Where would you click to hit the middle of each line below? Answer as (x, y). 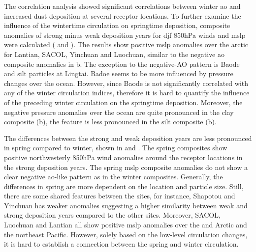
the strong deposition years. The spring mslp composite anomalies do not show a (126, 167)
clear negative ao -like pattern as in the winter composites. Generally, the (113, 177)
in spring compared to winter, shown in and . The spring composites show (116, 148)
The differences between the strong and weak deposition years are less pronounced (128, 138)
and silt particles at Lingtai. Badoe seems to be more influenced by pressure (119, 73)
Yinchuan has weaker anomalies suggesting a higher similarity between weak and (126, 205)
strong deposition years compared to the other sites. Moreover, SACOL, (112, 215)
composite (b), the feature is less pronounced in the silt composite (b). (110, 122)
